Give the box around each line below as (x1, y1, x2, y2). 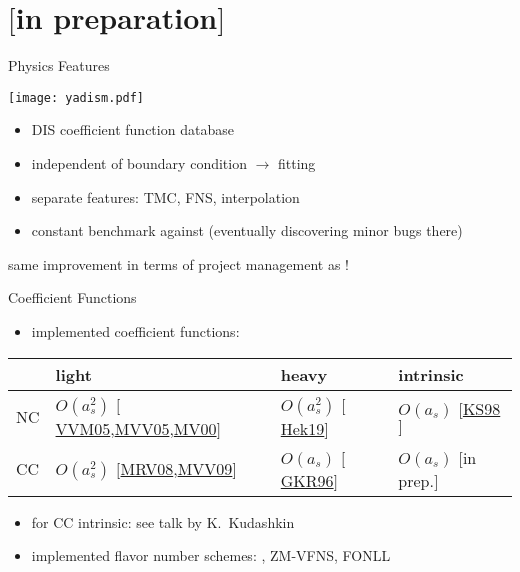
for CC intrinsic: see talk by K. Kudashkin (31, 511, 295, 532)
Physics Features (8, 55, 110, 76)
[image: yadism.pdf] (8, 90, 145, 105)
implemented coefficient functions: (31, 320, 240, 341)
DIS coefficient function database (31, 119, 234, 140)
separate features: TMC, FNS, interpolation (31, 186, 300, 207)
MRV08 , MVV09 (120, 456, 233, 480)
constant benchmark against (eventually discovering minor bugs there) (31, 220, 463, 241)
